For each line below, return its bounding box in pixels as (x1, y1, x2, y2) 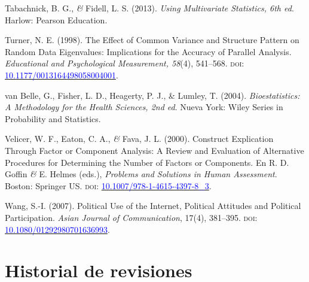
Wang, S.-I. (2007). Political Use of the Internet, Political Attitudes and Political (5, 199, 301, 212)
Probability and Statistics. (5, 112, 101, 125)
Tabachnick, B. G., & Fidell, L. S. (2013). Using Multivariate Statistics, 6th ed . (5, 2, 294, 14)
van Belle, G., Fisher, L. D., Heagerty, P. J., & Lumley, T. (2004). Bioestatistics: (5, 89, 300, 101)
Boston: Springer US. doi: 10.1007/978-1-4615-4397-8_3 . (5, 179, 212, 192)
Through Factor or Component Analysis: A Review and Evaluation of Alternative (5, 144, 304, 156)
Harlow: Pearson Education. (5, 13, 108, 26)
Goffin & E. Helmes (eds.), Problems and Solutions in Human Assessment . (5, 168, 277, 180)
